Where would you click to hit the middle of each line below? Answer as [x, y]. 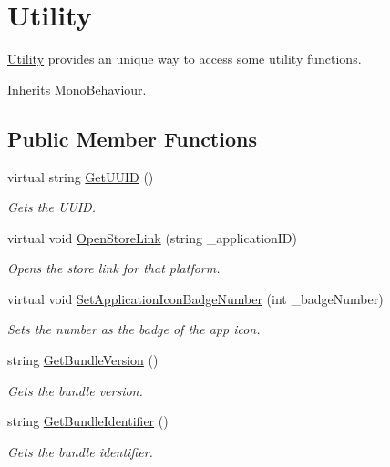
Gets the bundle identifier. [80, 451]
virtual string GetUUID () [81, 176]
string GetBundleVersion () [83, 360]
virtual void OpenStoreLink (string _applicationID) [153, 237]
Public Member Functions [132, 138]
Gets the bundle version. [75, 390]
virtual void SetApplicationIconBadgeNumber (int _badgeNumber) [195, 298]
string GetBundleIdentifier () [88, 421]
